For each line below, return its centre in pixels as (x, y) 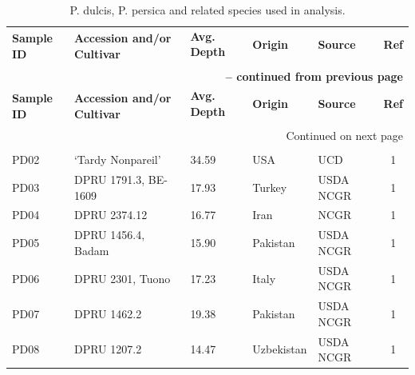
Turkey (270, 187)
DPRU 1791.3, (109, 179)
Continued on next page (344, 136)
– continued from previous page (314, 76)
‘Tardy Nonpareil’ (117, 160)
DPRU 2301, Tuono (122, 278)
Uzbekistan (280, 349)
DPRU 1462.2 (108, 313)
